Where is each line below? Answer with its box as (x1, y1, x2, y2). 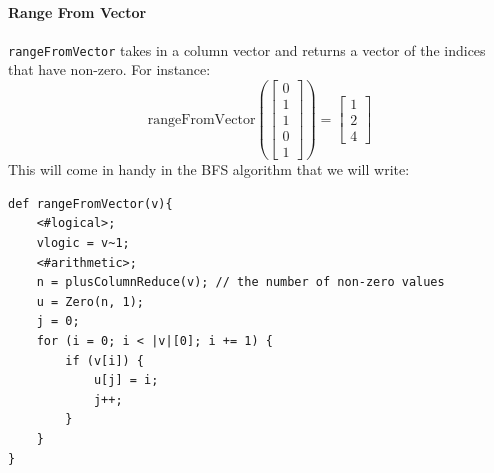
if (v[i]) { (65, 353, 145, 368)
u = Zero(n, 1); (36, 294, 145, 309)
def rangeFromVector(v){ (8, 196, 173, 211)
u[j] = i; (93, 373, 159, 388)
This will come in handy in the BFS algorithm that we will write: (8, 159, 410, 180)
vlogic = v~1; (36, 236, 130, 251)
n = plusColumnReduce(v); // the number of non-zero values (36, 275, 445, 290)
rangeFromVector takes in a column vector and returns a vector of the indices (8, 39, 486, 60)
